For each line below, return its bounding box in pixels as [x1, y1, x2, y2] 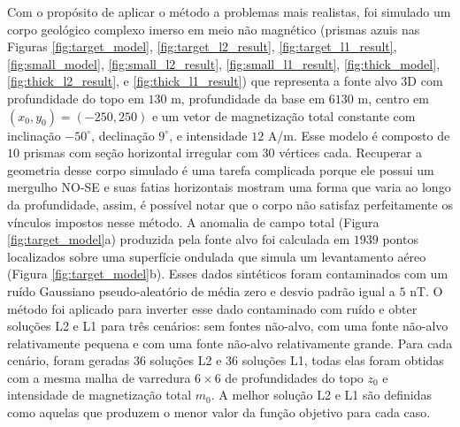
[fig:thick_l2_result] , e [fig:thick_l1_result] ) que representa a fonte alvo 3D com [7, 72, 443, 90]
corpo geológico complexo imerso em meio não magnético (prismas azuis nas [7, 19, 420, 38]
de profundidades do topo [225, 368, 364, 386]
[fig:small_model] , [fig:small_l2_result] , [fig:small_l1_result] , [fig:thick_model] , [7, 54, 441, 72]
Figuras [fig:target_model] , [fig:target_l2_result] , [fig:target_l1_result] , [7, 37, 397, 56]
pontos [382, 230, 418, 248]
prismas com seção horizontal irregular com [23, 143, 258, 162]
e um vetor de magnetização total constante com [151, 106, 416, 125]
